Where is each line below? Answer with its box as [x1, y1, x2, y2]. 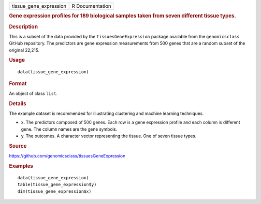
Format [9, 80, 27, 87]
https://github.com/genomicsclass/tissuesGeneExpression [9, 153, 126, 159]
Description [9, 23, 38, 30]
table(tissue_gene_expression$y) [17, 182, 97, 188]
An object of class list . [9, 91, 58, 96]
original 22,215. [9, 47, 40, 53]
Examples [9, 163, 33, 170]
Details [9, 100, 27, 107]
